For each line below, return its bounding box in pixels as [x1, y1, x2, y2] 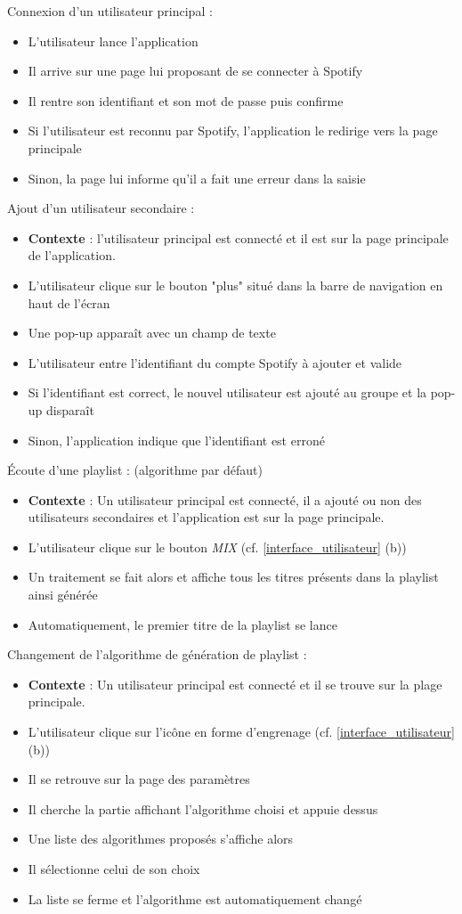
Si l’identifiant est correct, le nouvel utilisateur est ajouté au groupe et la [28, 383, 427, 402]
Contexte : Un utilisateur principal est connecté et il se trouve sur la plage [28, 674, 442, 693]
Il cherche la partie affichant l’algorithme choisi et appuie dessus [28, 799, 378, 818]
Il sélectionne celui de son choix [28, 860, 200, 877]
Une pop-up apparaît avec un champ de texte [28, 323, 276, 342]
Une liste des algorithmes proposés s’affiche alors [28, 829, 294, 848]
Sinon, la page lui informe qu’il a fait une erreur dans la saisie [28, 168, 366, 187]
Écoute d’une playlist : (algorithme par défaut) [7, 461, 263, 479]
